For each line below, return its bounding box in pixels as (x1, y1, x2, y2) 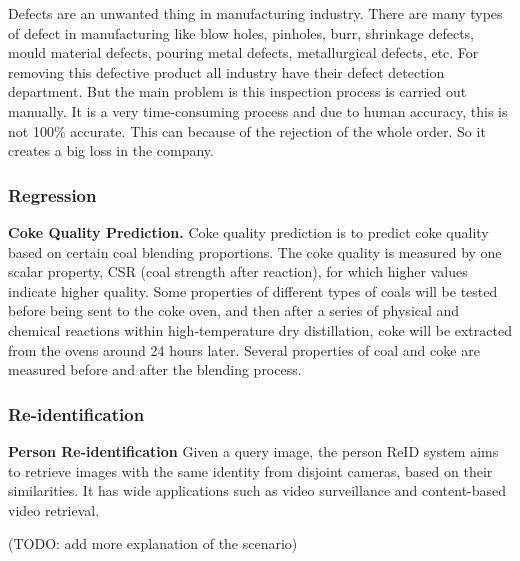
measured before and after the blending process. (8, 359, 302, 380)
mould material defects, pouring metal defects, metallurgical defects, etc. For (8, 42, 479, 63)
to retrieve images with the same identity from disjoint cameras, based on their (8, 460, 493, 481)
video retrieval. (8, 499, 100, 520)
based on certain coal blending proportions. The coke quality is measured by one (8, 241, 502, 262)
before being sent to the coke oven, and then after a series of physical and (8, 300, 460, 321)
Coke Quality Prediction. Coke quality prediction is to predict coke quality (8, 221, 489, 242)
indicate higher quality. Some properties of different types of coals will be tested (8, 280, 498, 301)
